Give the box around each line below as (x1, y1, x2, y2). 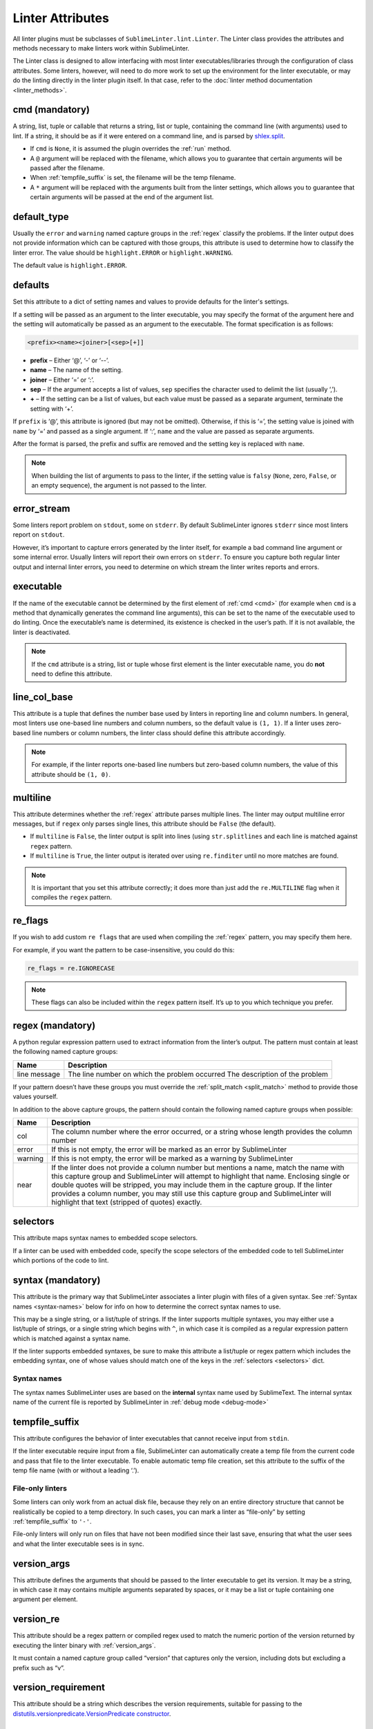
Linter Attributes (12, 10, 110, 26)
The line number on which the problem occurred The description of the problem (68, 1069, 328, 1079)
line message (17, 1069, 61, 1079)
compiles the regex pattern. (31, 893, 113, 902)
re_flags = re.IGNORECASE (27, 964, 115, 972)
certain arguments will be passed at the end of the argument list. (30, 193, 214, 201)
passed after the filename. (30, 163, 105, 172)
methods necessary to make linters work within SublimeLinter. (12, 44, 190, 52)
